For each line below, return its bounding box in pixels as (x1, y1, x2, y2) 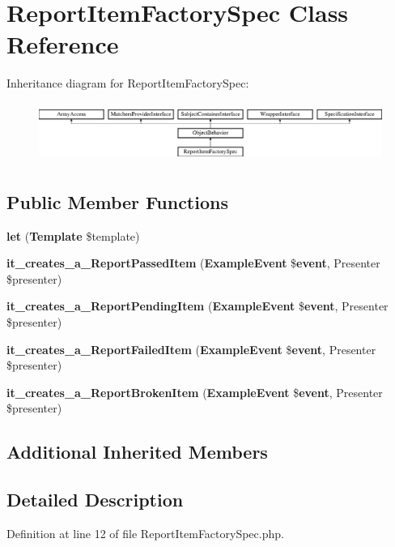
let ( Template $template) (6, 227, 140, 244)
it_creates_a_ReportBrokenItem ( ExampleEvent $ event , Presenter (6, 383, 383, 400)
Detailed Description (6, 487, 184, 512)
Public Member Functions (6, 189, 228, 214)
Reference (6, 28, 119, 61)
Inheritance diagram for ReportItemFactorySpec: (6, 75, 249, 92)
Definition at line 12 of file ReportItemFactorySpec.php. (6, 524, 284, 541)
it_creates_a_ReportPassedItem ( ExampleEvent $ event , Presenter (6, 254, 380, 271)
